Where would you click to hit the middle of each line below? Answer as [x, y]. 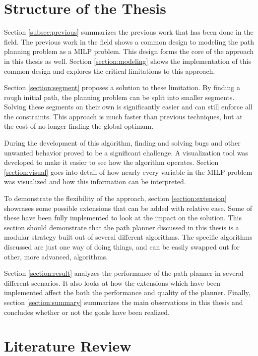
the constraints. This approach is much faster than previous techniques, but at [123, 116]
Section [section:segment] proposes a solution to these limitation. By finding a [122, 87]
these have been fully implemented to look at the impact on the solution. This [123, 218]
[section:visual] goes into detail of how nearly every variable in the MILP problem [128, 172]
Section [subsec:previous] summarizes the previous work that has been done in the [129, 32]
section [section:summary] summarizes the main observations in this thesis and [124, 302]
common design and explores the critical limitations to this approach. [110, 71]
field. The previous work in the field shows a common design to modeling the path [129, 41]
